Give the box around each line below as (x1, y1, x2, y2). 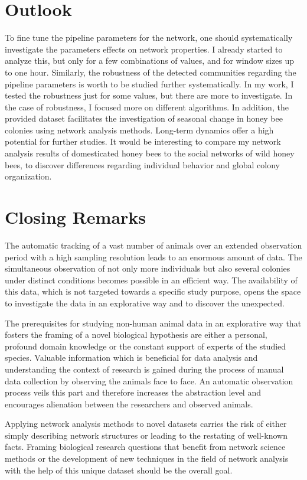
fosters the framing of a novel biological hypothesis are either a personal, (5, 328, 267, 341)
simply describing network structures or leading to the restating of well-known (5, 429, 288, 441)
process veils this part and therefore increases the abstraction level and (5, 386, 261, 399)
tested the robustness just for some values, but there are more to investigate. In (5, 89, 293, 102)
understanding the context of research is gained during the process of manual (5, 363, 284, 375)
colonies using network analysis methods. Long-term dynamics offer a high (5, 123, 274, 136)
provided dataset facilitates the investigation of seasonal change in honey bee (5, 112, 283, 125)
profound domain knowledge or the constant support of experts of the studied (5, 339, 286, 352)
